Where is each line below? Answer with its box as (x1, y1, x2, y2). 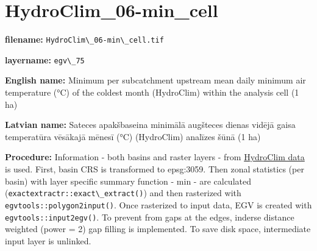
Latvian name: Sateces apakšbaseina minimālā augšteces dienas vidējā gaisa (5, 118, 296, 131)
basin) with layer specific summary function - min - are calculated (5, 174, 251, 187)
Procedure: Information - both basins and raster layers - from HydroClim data (5, 150, 305, 163)
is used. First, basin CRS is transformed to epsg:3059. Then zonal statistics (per (5, 163, 304, 175)
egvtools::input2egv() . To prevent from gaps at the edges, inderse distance (5, 210, 294, 223)
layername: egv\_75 (5, 53, 85, 66)
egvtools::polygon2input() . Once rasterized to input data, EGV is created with (5, 198, 312, 211)
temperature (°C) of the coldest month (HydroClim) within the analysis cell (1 (5, 86, 299, 99)
